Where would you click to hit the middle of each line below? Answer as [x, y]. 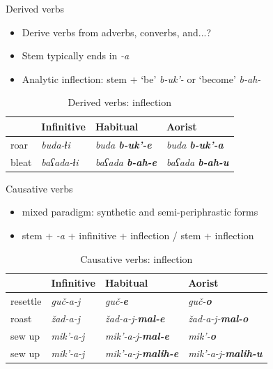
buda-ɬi [56, 144]
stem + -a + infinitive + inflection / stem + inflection [138, 235]
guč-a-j [66, 300]
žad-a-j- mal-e [135, 318]
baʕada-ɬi [60, 161]
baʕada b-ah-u [198, 161]
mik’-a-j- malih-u [225, 353]
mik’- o [202, 335]
